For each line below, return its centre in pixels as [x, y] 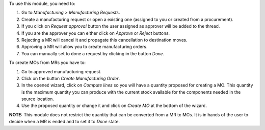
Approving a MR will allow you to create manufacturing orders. [84, 47]
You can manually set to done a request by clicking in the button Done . [93, 53]
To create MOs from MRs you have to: [47, 63]
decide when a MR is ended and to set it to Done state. [65, 122]
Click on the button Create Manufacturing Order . [71, 78]
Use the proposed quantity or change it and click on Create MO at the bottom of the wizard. [114, 106]
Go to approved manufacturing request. [61, 71]
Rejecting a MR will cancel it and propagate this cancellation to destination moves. [104, 40]
